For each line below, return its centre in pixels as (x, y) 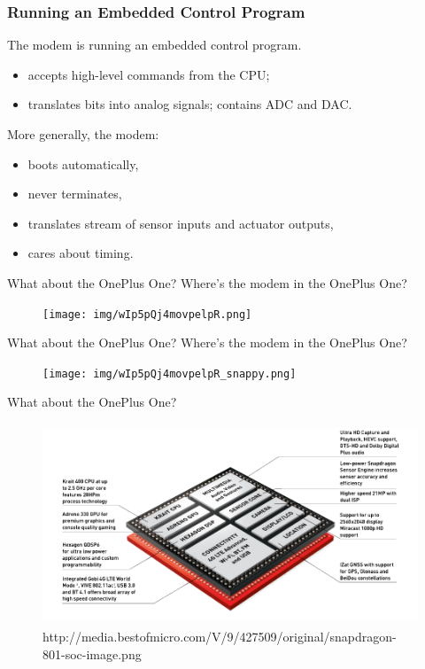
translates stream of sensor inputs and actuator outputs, (181, 223)
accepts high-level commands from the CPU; (149, 74)
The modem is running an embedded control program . (155, 45)
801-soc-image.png (92, 654)
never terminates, (75, 194)
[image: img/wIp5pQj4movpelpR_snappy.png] (170, 373)
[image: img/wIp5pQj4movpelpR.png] (147, 314)
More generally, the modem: (83, 134)
